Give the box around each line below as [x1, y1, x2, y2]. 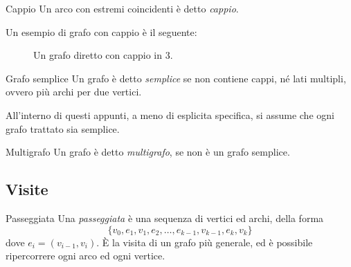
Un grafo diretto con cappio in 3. [33, 48, 173, 62]
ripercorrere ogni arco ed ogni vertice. [6, 248, 165, 263]
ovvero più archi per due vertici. [6, 84, 142, 99]
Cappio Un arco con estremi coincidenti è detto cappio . [6, 1, 239, 15]
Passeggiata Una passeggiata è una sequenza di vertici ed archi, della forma [6, 210, 324, 225]
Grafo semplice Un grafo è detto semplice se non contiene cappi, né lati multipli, [6, 71, 346, 85]
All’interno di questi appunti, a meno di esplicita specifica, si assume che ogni [6, 107, 334, 122]
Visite [6, 178, 48, 200]
